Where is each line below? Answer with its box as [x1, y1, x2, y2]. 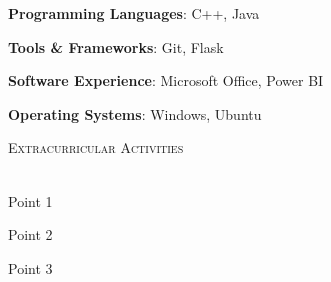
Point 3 [8, 257, 53, 278]
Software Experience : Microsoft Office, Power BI [8, 70, 324, 91]
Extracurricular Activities [8, 137, 184, 158]
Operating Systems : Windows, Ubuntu [8, 103, 262, 124]
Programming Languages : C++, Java [8, 3, 260, 23]
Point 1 [8, 190, 53, 211]
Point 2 [8, 224, 53, 245]
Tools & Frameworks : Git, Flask [8, 36, 224, 57]
